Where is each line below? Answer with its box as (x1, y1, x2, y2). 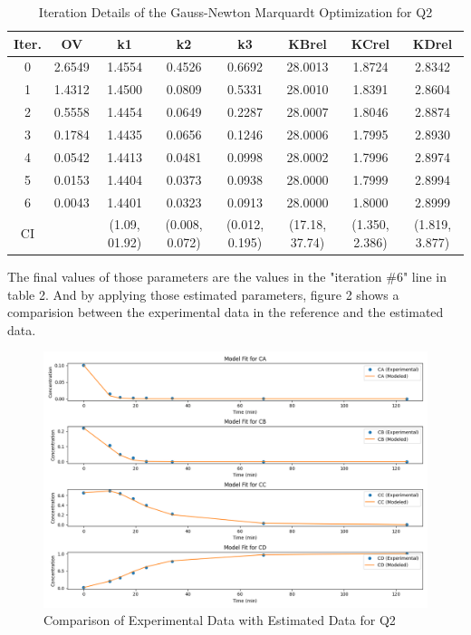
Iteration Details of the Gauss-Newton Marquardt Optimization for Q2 (38, 3, 433, 21)
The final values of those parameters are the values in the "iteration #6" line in (7, 267, 447, 286)
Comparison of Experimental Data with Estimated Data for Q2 (43, 611, 396, 630)
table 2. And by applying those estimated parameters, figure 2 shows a (7, 284, 399, 303)
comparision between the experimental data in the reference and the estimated (7, 303, 444, 322)
